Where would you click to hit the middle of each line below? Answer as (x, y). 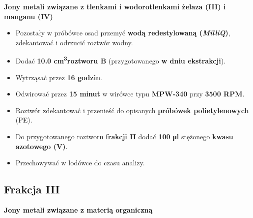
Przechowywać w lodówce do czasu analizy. (80, 163)
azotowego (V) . (42, 146)
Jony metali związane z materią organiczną (78, 209)
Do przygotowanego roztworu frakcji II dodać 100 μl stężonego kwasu (124, 136)
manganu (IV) (28, 16)
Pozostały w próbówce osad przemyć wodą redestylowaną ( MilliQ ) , (123, 33)
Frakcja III (32, 189)
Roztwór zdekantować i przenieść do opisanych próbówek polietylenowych (132, 110)
